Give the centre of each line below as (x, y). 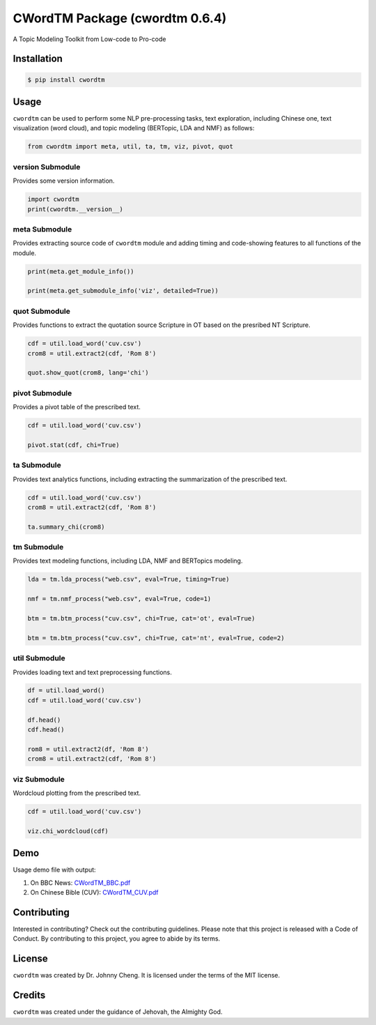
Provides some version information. (64, 181)
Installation (38, 59)
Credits (29, 995)
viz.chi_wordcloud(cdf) (68, 831)
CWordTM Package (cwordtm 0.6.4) (120, 18)
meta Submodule (42, 229)
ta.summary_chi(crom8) (66, 527)
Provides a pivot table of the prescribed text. (77, 407)
